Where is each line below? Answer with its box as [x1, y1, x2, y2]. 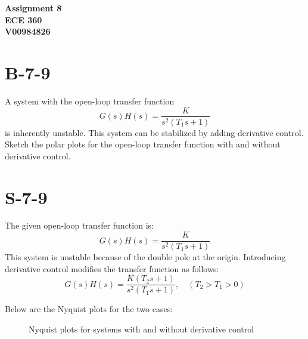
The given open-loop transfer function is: [5, 219, 154, 232]
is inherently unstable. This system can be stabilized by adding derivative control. [5, 126, 304, 138]
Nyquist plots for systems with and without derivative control [29, 322, 254, 335]
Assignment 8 [5, 2, 62, 14]
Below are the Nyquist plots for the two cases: [5, 303, 173, 315]
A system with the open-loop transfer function [5, 94, 175, 107]
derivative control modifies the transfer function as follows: [5, 262, 219, 275]
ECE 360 [5, 13, 42, 26]
